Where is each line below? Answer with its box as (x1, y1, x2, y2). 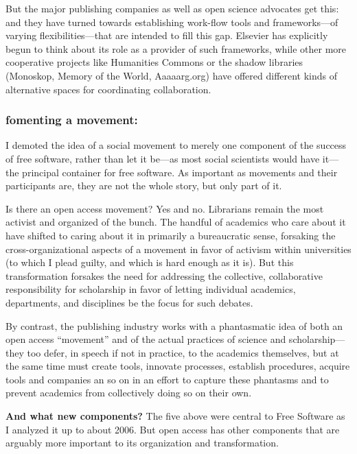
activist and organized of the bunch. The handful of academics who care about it (5, 215, 346, 229)
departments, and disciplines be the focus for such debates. (5, 295, 253, 309)
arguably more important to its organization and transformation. (5, 435, 279, 450)
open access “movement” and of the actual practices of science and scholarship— (5, 332, 345, 346)
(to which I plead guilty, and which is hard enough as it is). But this (5, 255, 294, 270)
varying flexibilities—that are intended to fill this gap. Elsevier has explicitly (5, 28, 328, 43)
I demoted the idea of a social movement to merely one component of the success (5, 138, 347, 152)
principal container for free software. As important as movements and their (22, 165, 338, 179)
